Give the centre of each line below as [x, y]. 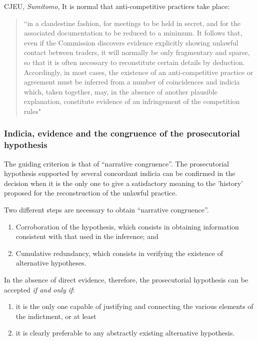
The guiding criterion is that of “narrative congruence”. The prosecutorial [117, 163]
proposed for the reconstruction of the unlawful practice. [91, 193]
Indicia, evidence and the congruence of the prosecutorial [122, 133]
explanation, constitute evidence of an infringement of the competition [132, 101]
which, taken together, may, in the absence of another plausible [120, 91]
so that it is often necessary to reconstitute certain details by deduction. [134, 62]
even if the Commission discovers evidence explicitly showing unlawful [131, 42]
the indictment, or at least [56, 316]
